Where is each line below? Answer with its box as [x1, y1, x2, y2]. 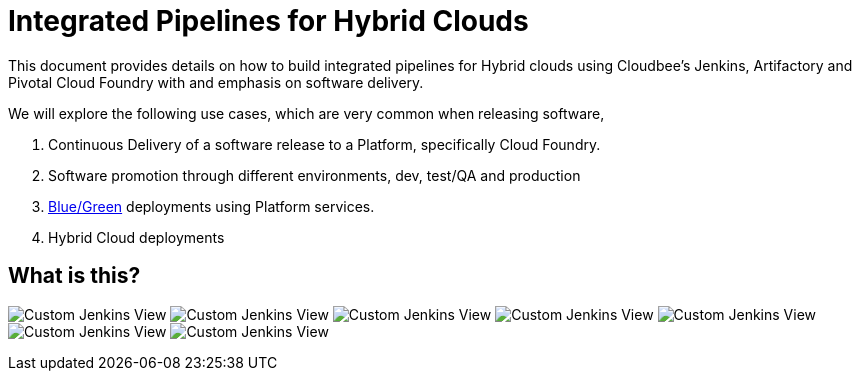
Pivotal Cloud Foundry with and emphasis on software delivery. [8, 73, 424, 91]
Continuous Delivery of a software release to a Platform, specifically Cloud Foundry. [48, 135, 601, 153]
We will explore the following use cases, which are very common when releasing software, [8, 104, 605, 122]
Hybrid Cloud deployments [48, 228, 225, 246]
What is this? [8, 263, 141, 289]
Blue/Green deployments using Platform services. [48, 197, 375, 215]
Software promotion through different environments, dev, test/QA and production [48, 166, 581, 184]
